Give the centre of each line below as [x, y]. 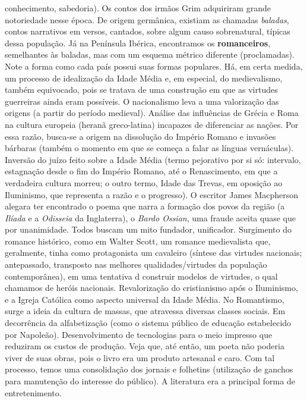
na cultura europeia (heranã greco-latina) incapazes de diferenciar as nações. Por [152, 124]
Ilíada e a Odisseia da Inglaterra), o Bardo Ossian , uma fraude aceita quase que [150, 217]
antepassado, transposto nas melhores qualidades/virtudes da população [136, 264]
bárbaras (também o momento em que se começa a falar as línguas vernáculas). [149, 148]
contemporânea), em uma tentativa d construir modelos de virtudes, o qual [141, 276]
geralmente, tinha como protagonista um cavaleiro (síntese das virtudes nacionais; [153, 253]
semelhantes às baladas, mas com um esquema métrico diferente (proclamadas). [150, 54]
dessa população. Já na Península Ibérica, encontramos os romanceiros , [138, 43]
